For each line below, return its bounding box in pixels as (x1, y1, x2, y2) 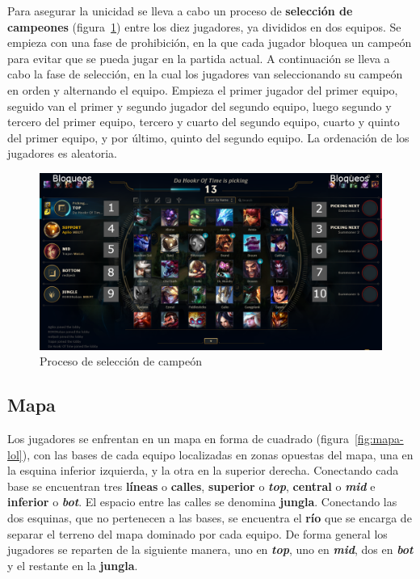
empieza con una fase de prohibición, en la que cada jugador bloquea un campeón (7, 34, 412, 51)
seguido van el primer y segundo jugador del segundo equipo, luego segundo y (7, 97, 392, 114)
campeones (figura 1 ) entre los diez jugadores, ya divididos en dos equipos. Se (7, 18, 401, 35)
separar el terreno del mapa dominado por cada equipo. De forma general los (7, 525, 388, 542)
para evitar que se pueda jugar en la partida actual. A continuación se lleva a (7, 49, 390, 66)
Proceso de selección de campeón (40, 353, 203, 370)
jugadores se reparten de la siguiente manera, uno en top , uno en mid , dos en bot (7, 541, 414, 558)
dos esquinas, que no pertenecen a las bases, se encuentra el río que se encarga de (7, 509, 412, 526)
